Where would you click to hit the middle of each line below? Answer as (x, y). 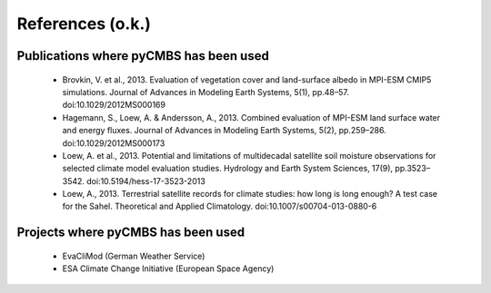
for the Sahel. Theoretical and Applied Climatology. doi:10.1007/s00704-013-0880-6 (220, 206)
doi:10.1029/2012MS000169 (114, 105)
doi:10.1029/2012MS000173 (114, 143)
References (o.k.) (84, 24)
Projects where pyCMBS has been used (131, 233)
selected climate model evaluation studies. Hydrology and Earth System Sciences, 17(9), (228, 169)
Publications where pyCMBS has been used (143, 56)
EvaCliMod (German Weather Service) (134, 256)
